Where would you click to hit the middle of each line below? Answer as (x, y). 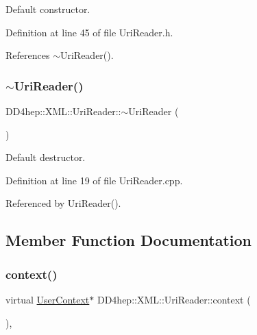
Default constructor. (48, 9)
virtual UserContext (48, 299)
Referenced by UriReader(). (63, 203)
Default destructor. (46, 157)
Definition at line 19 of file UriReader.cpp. (94, 180)
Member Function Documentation (129, 240)
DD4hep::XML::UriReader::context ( (174, 299)
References (28, 55)
